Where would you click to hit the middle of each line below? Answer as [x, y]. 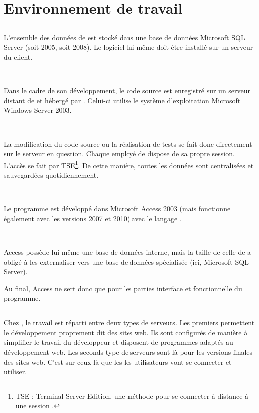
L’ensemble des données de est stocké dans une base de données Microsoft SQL [125, 37]
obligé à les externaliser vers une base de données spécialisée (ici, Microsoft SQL [126, 261]
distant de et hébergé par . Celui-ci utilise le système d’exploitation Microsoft [122, 100]
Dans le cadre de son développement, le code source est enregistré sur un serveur [127, 91]
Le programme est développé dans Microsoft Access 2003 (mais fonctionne [117, 208]
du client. [18, 57]
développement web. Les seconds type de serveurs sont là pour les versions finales [128, 352]
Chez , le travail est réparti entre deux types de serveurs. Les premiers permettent [129, 322]
